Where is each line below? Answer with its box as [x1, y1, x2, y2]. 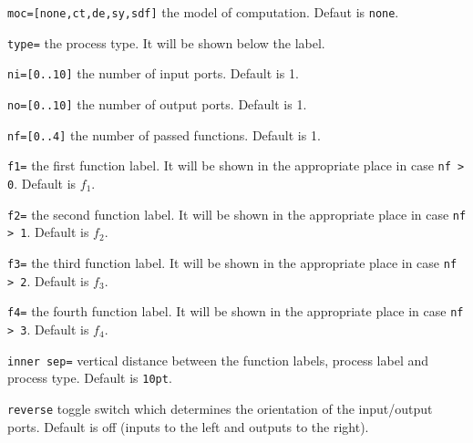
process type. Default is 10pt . [7, 368, 172, 387]
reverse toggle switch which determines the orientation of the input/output [7, 398, 433, 417]
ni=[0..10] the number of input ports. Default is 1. [7, 64, 299, 83]
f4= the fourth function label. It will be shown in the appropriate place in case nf [7, 302, 464, 321]
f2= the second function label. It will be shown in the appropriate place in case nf [7, 204, 467, 223]
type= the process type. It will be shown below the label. [7, 33, 325, 52]
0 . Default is [7, 173, 77, 192]
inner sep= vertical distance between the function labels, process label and [7, 350, 429, 369]
